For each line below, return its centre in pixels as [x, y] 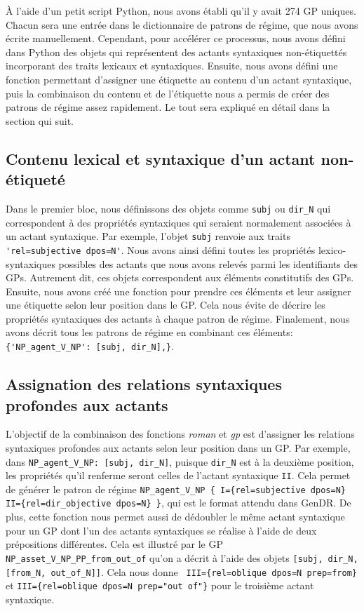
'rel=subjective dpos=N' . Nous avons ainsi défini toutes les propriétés [161, 249]
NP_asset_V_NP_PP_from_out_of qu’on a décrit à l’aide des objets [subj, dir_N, [182, 557]
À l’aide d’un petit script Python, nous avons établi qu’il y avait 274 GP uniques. [181, 11]
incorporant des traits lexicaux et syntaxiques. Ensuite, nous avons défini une [172, 66]
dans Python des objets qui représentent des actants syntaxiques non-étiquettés [176, 52]
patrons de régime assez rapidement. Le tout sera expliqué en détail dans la [168, 107]
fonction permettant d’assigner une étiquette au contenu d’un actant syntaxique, [179, 79]
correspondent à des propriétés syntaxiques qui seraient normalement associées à [178, 222]
